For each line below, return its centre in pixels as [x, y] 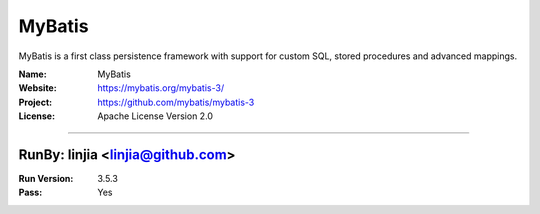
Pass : [30, 192]
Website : [37, 88]
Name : [32, 74]
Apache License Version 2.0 [155, 116]
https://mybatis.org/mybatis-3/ [161, 88]
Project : [35, 102]
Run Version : [46, 179]
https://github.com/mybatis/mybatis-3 [176, 102]
